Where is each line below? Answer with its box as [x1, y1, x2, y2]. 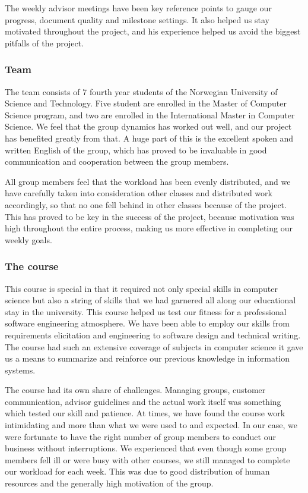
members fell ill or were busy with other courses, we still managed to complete [5, 453, 290, 466]
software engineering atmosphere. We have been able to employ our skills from [5, 317, 290, 329]
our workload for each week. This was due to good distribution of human [5, 465, 270, 478]
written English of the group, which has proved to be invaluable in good [5, 143, 267, 156]
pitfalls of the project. [5, 36, 84, 49]
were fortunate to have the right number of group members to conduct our [5, 430, 276, 442]
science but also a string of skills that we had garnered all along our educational [5, 294, 296, 306]
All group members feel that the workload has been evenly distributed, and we [5, 175, 291, 187]
